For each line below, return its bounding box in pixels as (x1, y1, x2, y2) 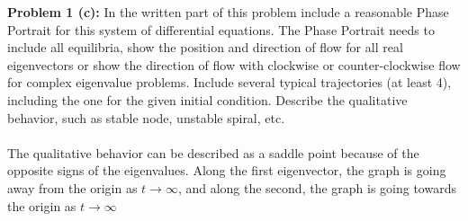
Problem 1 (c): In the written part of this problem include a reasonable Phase (7, 3, 449, 21)
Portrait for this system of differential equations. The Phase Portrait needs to (7, 20, 435, 39)
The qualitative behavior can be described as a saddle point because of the (7, 143, 419, 162)
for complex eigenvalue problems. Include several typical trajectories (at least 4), (7, 73, 452, 92)
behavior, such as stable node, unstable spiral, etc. (7, 108, 285, 127)
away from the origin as (7, 178, 138, 197)
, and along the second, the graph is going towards (177, 178, 456, 197)
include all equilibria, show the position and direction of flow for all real (7, 38, 403, 57)
